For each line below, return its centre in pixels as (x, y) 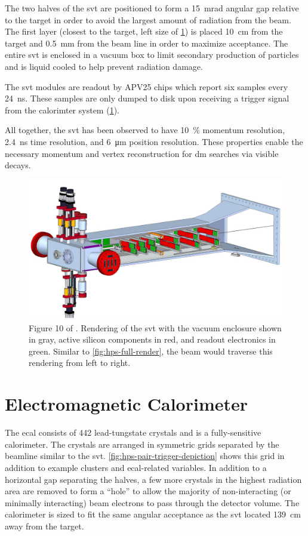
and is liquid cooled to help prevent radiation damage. (104, 66)
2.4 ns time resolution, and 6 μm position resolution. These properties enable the (154, 141)
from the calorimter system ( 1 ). (62, 110)
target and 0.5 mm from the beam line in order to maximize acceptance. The (147, 43)
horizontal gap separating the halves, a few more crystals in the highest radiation (153, 479)
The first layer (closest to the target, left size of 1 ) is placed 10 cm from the (144, 31)
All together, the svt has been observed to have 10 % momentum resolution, (145, 130)
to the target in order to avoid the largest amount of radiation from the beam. (148, 19)
